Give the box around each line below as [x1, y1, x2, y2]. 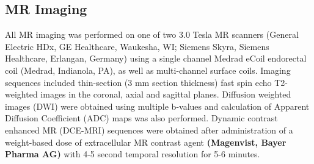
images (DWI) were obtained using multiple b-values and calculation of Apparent [5, 99, 310, 112]
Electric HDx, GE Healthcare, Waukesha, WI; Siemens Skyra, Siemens [5, 40, 269, 52]
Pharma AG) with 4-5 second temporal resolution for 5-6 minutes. [5, 148, 260, 160]
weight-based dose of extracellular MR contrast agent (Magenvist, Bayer [5, 135, 287, 148]
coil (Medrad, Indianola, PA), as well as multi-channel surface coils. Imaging [5, 63, 291, 76]
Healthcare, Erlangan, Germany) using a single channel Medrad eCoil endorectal [5, 52, 307, 65]
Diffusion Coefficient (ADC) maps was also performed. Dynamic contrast [5, 112, 278, 124]
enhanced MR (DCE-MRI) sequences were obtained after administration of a [5, 123, 293, 136]
